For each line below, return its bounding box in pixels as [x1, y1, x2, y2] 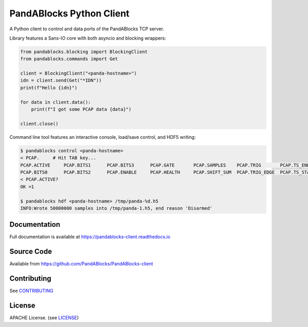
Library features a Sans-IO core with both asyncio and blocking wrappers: [9, 35, 166, 41]
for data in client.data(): [20, 99, 91, 105]
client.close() [20, 121, 59, 126]
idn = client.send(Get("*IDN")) [20, 78, 102, 83]
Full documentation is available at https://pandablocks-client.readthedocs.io [9, 234, 170, 240]
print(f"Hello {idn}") [20, 85, 78, 90]
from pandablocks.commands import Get [20, 56, 118, 62]
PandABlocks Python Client [9, 8, 130, 19]
